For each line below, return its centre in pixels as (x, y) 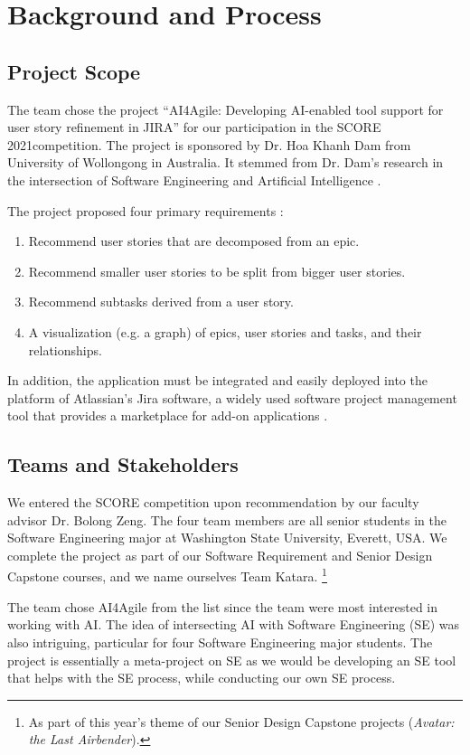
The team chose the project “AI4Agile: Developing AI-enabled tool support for (226, 109)
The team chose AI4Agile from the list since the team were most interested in (222, 606)
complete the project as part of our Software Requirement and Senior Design (220, 555)
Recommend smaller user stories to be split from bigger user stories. (217, 271)
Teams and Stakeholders (123, 464)
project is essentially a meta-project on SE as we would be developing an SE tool (232, 660)
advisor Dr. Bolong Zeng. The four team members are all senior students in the (227, 519)
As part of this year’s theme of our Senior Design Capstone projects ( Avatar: (241, 721)
